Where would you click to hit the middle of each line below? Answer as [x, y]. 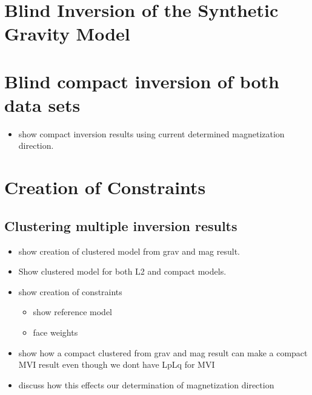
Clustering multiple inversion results [121, 225]
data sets [42, 104]
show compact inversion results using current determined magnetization [151, 133]
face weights [55, 332]
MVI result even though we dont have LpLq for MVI [117, 364]
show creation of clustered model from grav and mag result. [129, 251]
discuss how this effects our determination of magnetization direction [146, 384]
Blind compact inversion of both [142, 81]
